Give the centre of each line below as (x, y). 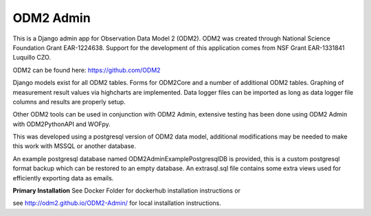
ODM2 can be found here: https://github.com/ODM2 (87, 70)
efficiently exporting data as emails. (63, 178)
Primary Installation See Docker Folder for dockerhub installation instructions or (126, 191)
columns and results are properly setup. (69, 101)
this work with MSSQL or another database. (75, 146)
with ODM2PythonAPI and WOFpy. (62, 124)
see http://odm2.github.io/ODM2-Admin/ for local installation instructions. (117, 203)
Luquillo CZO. (32, 58)
